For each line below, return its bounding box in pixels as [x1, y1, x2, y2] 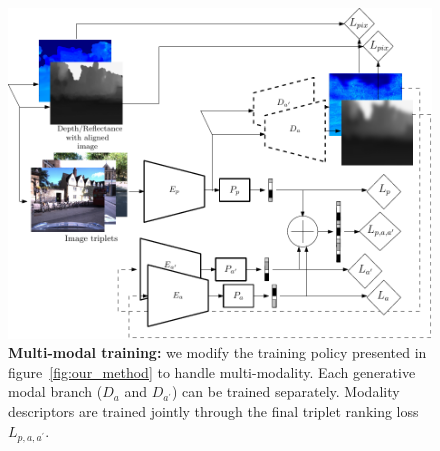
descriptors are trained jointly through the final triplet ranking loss [8, 401, 419, 422]
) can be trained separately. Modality [171, 381, 400, 402]
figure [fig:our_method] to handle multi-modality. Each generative [8, 361, 416, 382]
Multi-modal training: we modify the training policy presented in [8, 342, 427, 363]
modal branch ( [8, 381, 103, 402]
